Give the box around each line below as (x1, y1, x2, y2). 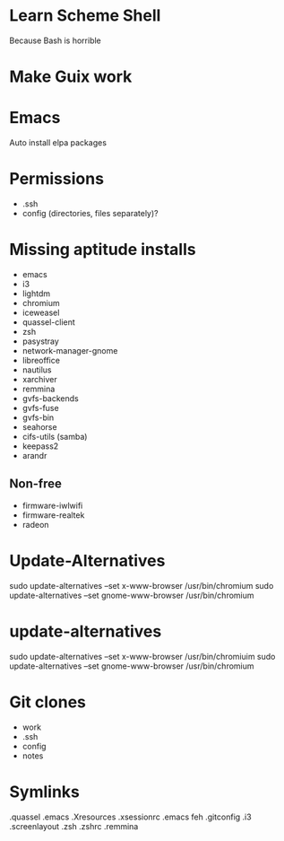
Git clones (9, 692, 87, 712)
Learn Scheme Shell (9, 5, 161, 26)
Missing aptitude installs (9, 240, 196, 260)
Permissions (9, 169, 105, 189)
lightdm (22, 288, 51, 299)
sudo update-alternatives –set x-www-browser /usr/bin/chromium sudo (9, 580, 274, 591)
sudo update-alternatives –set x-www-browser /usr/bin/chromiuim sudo (9, 651, 276, 661)
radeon (22, 519, 49, 530)
